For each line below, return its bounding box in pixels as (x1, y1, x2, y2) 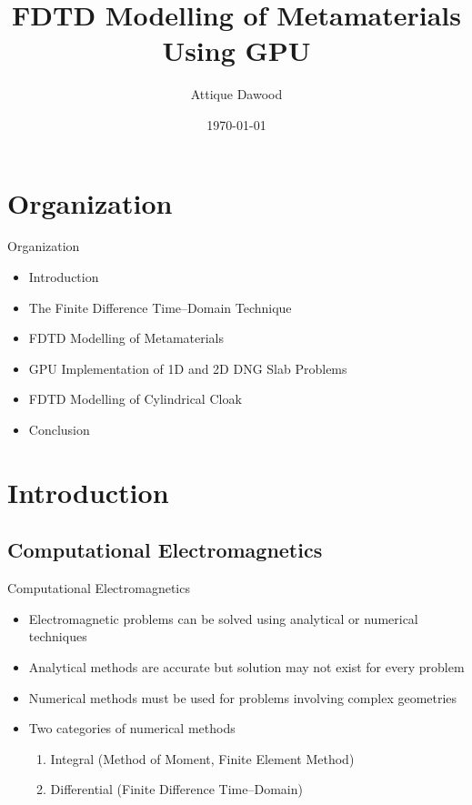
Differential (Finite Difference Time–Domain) (50, 780, 303, 799)
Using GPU (162, 32, 311, 69)
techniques (28, 627, 87, 646)
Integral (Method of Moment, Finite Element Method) (50, 749, 355, 768)
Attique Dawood (190, 85, 283, 104)
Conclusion (28, 420, 90, 438)
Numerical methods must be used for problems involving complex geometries (28, 688, 457, 707)
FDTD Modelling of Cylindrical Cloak (28, 389, 242, 408)
